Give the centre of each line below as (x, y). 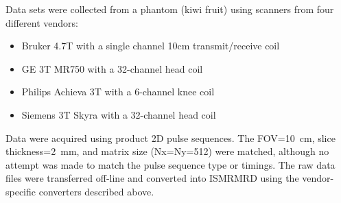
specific (21, 191)
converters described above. (96, 191)
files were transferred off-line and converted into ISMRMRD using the (152, 178)
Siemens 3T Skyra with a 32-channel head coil (119, 114)
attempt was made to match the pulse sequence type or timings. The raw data (170, 164)
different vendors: (42, 22)
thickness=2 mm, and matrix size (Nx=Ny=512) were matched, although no (167, 151)
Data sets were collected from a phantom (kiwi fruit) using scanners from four (170, 9)
